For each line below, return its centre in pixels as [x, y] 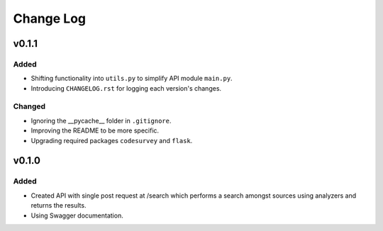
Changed [29, 106]
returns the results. [59, 205]
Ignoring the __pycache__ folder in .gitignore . [101, 120]
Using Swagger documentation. [77, 215]
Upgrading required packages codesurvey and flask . [112, 140]
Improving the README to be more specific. [95, 130]
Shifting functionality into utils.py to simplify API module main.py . [132, 79]
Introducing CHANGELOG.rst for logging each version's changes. [126, 88]
